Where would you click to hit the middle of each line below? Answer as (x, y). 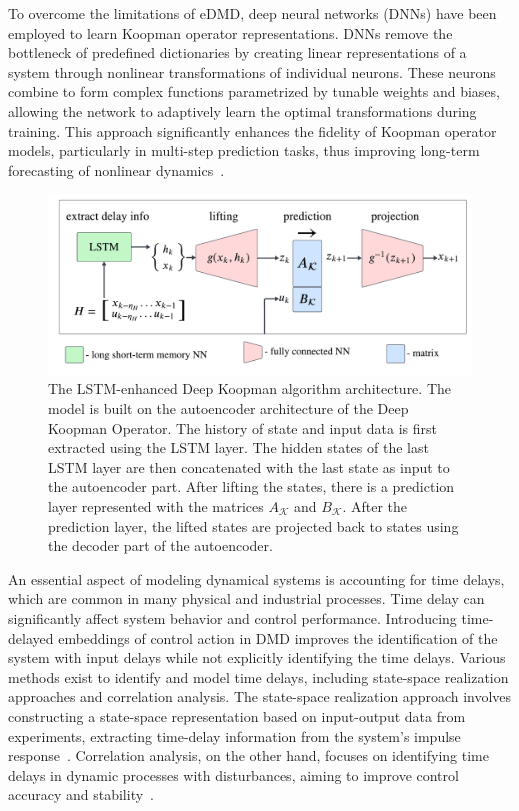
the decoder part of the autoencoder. (160, 545)
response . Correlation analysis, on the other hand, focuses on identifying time (248, 755)
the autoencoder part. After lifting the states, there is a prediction (251, 486)
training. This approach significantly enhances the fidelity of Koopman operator (252, 130)
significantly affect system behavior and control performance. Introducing (232, 618)
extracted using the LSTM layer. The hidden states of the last (238, 447)
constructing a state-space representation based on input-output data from (237, 715)
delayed (31, 637)
